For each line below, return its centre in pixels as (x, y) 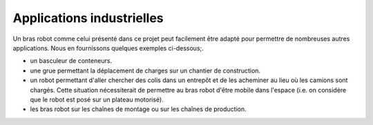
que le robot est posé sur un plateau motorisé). (97, 99)
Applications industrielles (88, 18)
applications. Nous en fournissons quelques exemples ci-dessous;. (108, 48)
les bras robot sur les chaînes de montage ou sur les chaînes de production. (138, 109)
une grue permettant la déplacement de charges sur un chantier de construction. (145, 70)
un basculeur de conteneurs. (71, 61)
